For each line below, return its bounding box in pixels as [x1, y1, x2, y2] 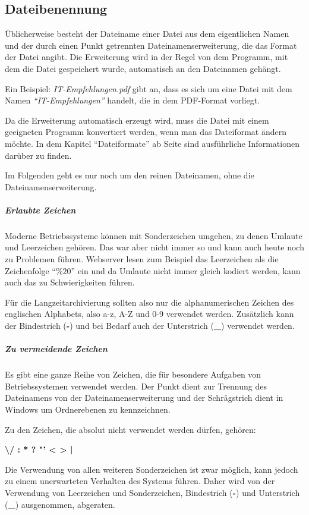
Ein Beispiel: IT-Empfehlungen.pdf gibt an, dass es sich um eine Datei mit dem [5, 82, 292, 95]
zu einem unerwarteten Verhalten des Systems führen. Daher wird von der [5, 475, 275, 487]
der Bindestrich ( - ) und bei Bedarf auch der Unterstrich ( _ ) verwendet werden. [5, 319, 295, 332]
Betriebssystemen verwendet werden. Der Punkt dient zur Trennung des [5, 379, 267, 392]
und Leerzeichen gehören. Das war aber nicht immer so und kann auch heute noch [5, 241, 304, 253]
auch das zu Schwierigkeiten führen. [5, 276, 135, 288]
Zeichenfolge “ [5, 264, 56, 277]
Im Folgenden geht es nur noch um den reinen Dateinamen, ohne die [5, 169, 254, 181]
